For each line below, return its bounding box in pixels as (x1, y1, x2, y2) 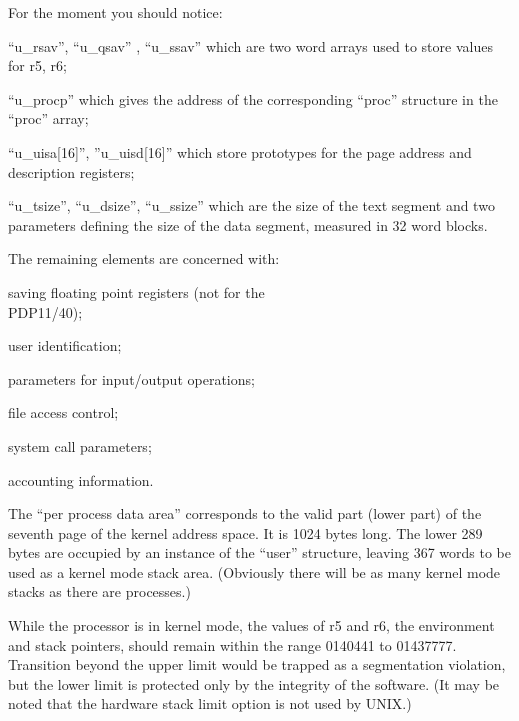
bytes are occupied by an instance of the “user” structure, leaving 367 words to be (8, 542, 511, 563)
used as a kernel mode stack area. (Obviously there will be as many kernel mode (8, 561, 501, 582)
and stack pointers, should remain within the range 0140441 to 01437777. (8, 634, 457, 655)
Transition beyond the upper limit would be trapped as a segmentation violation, (8, 654, 506, 675)
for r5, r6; (8, 55, 67, 76)
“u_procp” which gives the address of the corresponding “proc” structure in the (8, 88, 498, 109)
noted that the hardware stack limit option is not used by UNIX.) (8, 693, 412, 714)
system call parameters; (8, 435, 152, 456)
